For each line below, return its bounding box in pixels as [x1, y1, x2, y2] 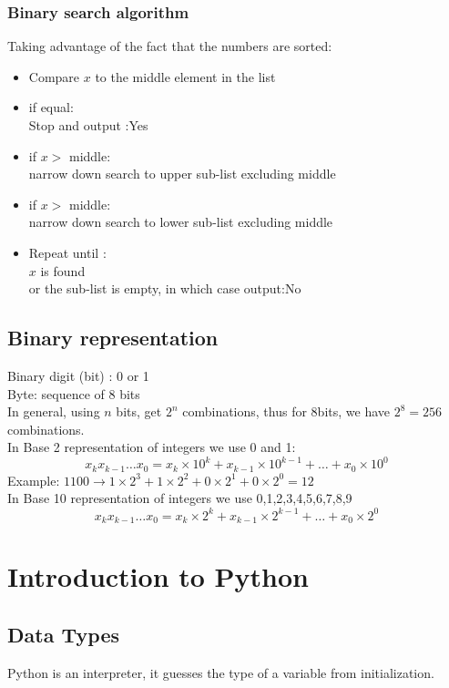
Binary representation [7, 323, 219, 352]
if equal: [28, 98, 74, 117]
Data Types [7, 620, 119, 648]
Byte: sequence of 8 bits [7, 384, 140, 403]
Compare [28, 67, 80, 86]
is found [40, 261, 86, 280]
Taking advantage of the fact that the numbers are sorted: [7, 36, 332, 56]
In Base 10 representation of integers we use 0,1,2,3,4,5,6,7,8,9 [7, 488, 352, 508]
